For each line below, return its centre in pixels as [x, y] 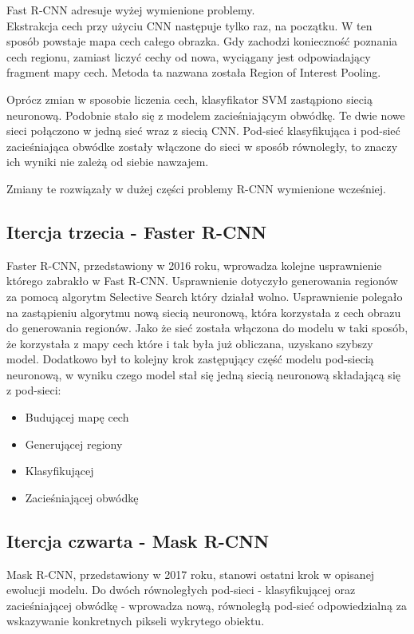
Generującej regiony [74, 444]
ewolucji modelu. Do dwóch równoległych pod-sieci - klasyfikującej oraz [181, 590]
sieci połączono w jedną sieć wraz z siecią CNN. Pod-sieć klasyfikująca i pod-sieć [203, 131]
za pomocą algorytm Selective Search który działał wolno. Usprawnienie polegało [205, 296]
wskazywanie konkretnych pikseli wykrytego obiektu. [136, 621]
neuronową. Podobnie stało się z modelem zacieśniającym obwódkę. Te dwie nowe [206, 115]
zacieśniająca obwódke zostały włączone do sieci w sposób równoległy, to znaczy [202, 146]
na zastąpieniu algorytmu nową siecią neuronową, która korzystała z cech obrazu [204, 312]
